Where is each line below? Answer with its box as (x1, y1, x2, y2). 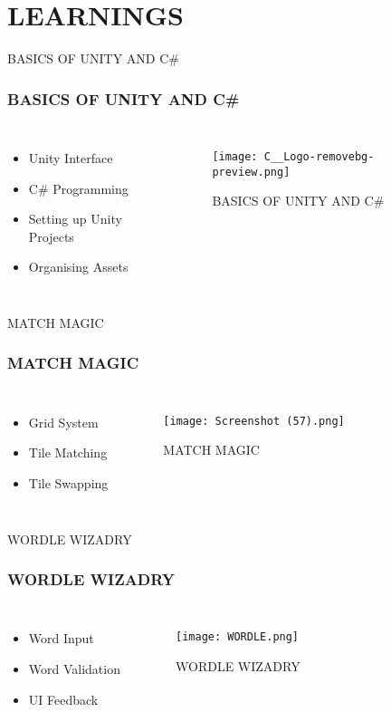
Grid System (28, 412, 99, 431)
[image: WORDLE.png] (176, 630, 300, 644)
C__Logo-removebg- (263, 149, 375, 163)
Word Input (28, 629, 94, 648)
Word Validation (28, 659, 120, 678)
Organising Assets (28, 257, 129, 276)
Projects (28, 226, 74, 245)
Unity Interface (28, 148, 113, 167)
